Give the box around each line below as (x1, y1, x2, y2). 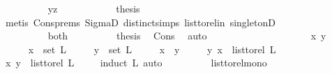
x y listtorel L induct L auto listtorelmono (5, 55, 267, 70)
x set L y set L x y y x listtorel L (28, 41, 276, 56)
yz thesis (47, 1, 140, 15)
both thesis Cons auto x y (47, 28, 326, 43)
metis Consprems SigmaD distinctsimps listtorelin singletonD (5, 15, 276, 29)
